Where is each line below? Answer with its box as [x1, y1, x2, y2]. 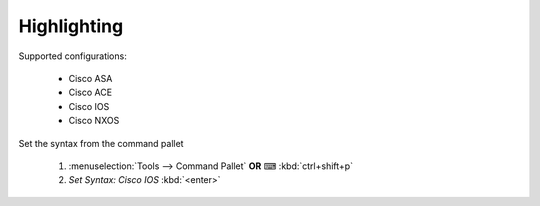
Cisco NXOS [68, 115, 120, 127]
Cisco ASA [68, 72, 113, 84]
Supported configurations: [18, 50, 127, 62]
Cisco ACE [68, 86, 113, 99]
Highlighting [18, 15, 124, 37]
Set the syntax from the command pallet [18, 137, 184, 149]
